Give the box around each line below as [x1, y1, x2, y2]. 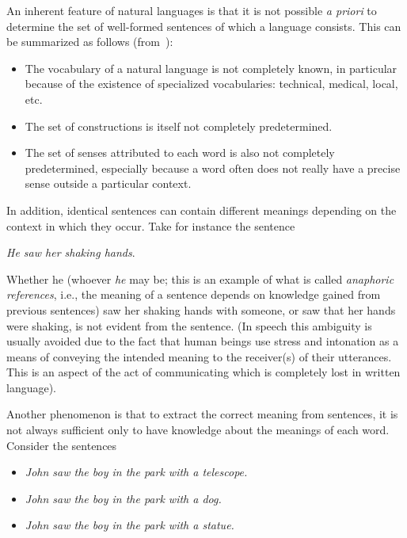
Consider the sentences [6, 437, 117, 453]
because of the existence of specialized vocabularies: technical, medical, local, [25, 75, 398, 92]
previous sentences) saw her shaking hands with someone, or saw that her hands [6, 301, 396, 318]
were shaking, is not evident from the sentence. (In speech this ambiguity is [6, 317, 372, 334]
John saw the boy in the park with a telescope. [25, 464, 248, 480]
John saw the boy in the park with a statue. [25, 517, 234, 533]
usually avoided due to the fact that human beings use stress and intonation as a [6, 333, 399, 349]
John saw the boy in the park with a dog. [25, 490, 222, 506]
